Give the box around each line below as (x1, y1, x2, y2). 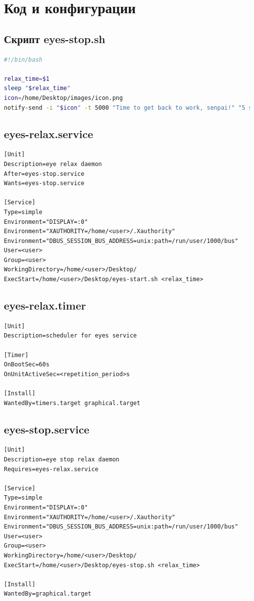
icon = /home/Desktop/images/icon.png (4, 94, 123, 101)
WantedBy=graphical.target (4, 590, 91, 598)
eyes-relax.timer (4, 298, 86, 313)
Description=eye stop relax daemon (4, 456, 120, 463)
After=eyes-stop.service (4, 170, 85, 177)
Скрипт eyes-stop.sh (4, 31, 106, 46)
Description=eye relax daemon (4, 160, 102, 168)
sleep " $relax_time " (4, 85, 71, 92)
